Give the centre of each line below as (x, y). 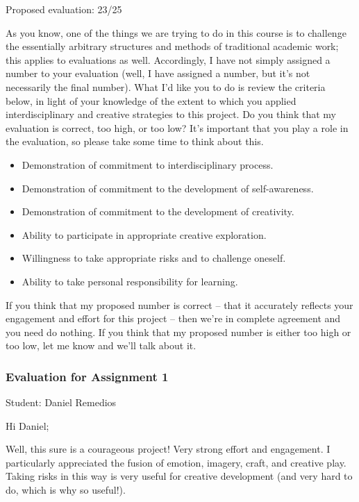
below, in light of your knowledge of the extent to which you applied (151, 100)
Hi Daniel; (27, 425)
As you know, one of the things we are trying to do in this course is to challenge (176, 32)
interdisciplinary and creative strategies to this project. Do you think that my (171, 114)
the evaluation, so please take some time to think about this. (135, 141)
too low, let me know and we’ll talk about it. (101, 345)
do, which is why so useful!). (66, 490)
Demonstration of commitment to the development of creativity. (158, 211)
